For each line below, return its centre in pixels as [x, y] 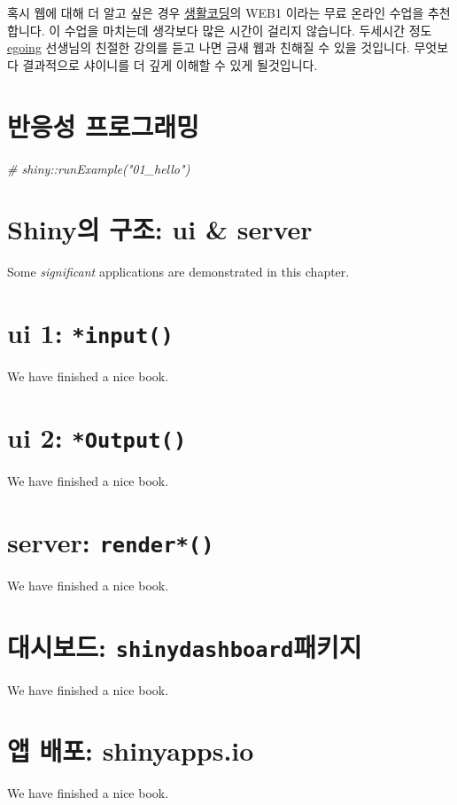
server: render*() [111, 541]
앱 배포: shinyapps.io [131, 750]
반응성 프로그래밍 [103, 125]
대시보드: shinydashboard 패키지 [185, 646]
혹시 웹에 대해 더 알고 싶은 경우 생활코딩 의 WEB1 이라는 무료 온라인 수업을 [216, 12]
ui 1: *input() [90, 332]
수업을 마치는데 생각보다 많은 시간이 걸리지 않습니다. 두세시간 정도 [248, 30]
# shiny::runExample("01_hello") [99, 168]
